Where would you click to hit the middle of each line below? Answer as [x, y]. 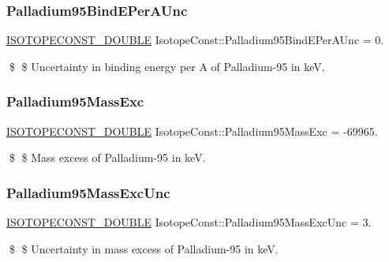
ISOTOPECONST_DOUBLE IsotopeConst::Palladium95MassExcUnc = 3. [189, 222]
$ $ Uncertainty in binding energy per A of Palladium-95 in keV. [167, 66]
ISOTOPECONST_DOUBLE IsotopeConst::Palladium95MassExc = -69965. [192, 131]
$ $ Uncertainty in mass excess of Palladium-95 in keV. [144, 248]
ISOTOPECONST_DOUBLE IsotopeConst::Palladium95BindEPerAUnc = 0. [195, 40]
